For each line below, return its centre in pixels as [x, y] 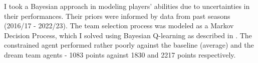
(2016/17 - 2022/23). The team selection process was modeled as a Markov [119, 26]
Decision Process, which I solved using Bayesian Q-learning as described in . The [128, 35]
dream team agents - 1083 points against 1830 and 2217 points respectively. [120, 54]
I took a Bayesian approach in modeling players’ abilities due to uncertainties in [127, 6]
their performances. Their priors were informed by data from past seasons [117, 16]
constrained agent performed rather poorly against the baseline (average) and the [129, 45]
